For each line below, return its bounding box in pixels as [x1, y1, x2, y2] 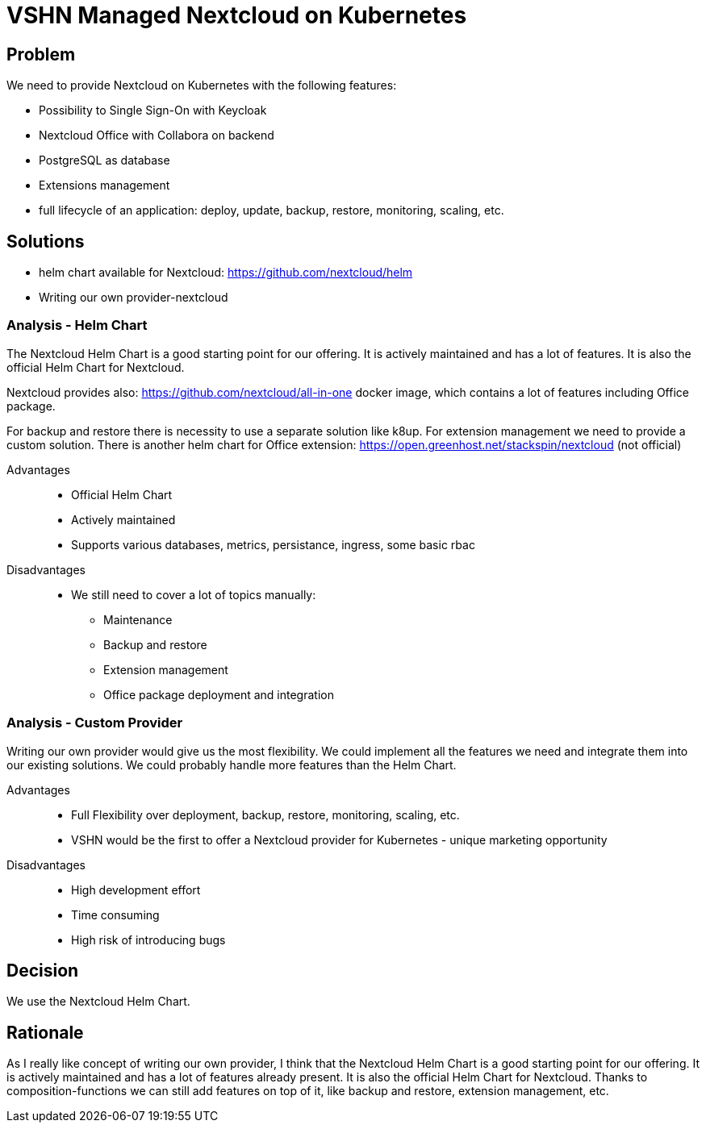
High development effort [71, 882, 201, 897]
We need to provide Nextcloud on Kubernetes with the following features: [6, 78, 397, 93]
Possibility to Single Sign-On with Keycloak [39, 103, 267, 118]
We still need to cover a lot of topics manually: [71, 587, 316, 602]
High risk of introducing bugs [71, 932, 226, 947]
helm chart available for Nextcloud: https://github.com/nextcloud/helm [39, 265, 413, 280]
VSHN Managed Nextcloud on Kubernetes [6, 2, 467, 29]
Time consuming [71, 907, 160, 922]
